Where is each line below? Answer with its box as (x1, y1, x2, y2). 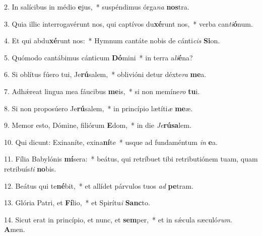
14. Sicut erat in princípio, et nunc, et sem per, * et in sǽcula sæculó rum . (4, 214, 232, 224)
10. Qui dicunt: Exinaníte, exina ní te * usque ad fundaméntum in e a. (4, 136, 218, 147)
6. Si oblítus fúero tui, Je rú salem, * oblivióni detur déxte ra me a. (4, 69, 207, 80)
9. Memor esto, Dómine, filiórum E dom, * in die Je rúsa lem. (4, 120, 191, 130)
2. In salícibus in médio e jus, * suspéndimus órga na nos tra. (4, 2, 189, 12)
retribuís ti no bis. (4, 163, 56, 174)
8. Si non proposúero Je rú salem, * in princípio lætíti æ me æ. (4, 103, 192, 113)
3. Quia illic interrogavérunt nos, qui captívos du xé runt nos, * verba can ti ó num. (4, 18, 253, 29)
